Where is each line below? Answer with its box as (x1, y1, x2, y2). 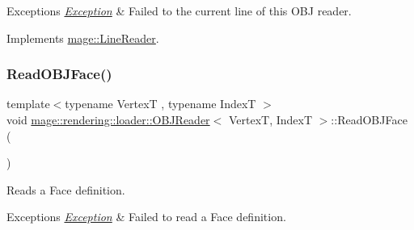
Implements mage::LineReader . (6, 29, 159, 46)
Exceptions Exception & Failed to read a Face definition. (6, 208, 286, 225)
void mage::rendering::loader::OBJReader (6, 111, 210, 128)
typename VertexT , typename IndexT (65, 95, 256, 112)
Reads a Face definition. (6, 181, 125, 198)
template (6, 95, 50, 112)
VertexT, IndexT (228, 111, 313, 128)
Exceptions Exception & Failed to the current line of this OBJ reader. (6, 2, 352, 19)
